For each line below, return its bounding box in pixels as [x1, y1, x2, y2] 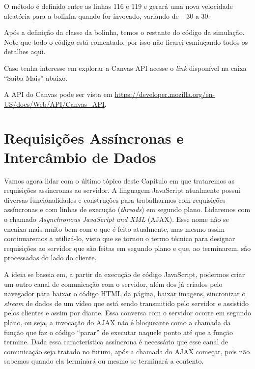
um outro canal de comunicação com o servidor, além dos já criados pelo [4, 278, 223, 289]
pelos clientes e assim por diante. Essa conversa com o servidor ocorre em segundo [4, 307, 252, 318]
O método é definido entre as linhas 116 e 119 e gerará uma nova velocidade [4, 1, 233, 11]
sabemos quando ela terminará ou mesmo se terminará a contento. [4, 356, 204, 366]
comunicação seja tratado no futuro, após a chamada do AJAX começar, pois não [4, 346, 250, 356]
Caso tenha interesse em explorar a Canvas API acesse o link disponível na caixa [4, 62, 247, 73]
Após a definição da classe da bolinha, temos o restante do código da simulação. [4, 27, 245, 37]
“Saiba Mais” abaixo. [4, 72, 68, 83]
